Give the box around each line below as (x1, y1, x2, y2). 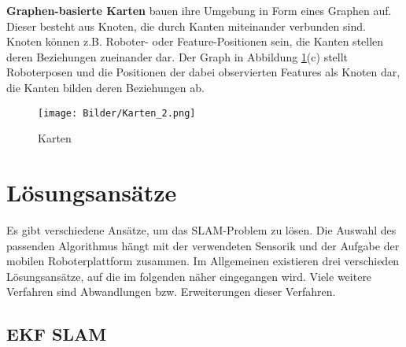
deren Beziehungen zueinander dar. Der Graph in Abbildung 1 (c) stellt (6, 48, 349, 65)
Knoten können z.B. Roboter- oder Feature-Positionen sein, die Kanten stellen (6, 33, 384, 50)
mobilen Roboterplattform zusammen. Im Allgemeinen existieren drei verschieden (6, 253, 400, 269)
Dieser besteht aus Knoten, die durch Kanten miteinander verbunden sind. (6, 17, 366, 34)
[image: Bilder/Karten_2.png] (38, 107, 196, 119)
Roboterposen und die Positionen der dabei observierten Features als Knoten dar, (6, 64, 400, 80)
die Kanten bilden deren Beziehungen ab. (6, 79, 205, 95)
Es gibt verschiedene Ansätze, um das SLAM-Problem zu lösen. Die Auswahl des (6, 221, 397, 238)
